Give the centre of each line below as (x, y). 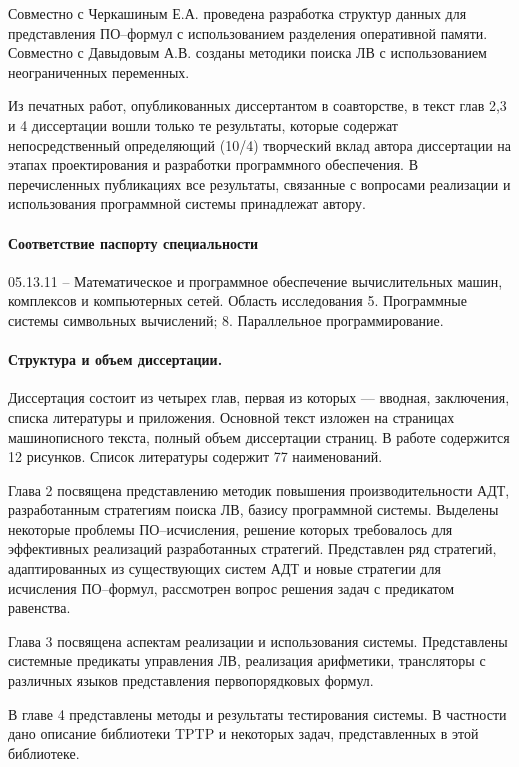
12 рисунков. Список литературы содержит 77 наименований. (195, 456)
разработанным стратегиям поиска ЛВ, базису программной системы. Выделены (253, 509)
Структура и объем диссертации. (115, 359)
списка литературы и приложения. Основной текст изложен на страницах (231, 416)
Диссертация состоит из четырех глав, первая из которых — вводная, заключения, (259, 397)
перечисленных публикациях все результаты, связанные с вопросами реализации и (259, 183)
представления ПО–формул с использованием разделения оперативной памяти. (248, 32)
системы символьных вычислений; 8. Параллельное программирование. (226, 319)
